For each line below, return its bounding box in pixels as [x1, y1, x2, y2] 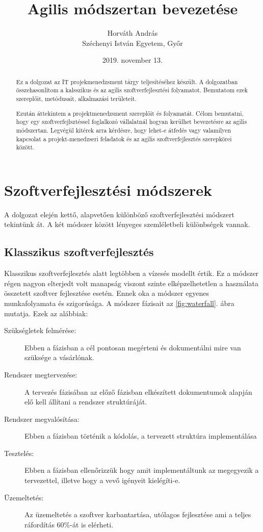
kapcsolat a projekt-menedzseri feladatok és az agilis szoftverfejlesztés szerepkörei [16, 134, 232, 143]
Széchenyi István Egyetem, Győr [82, 37, 183, 48]
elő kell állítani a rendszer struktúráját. [24, 396, 147, 407]
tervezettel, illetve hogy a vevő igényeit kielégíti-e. [24, 475, 180, 486]
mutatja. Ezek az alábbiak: [4, 308, 88, 318]
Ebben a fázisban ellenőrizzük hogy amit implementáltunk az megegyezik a [24, 465, 259, 475]
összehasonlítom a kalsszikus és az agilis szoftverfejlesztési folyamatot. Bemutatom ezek [16, 86, 248, 94]
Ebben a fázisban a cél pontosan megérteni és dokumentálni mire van [24, 342, 241, 352]
